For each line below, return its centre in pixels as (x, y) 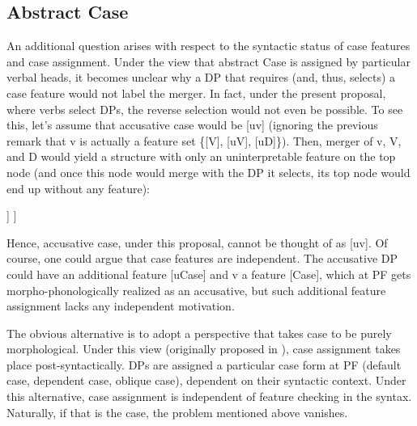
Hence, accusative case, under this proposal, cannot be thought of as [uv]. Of (197, 242)
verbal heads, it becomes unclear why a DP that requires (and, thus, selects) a (201, 77)
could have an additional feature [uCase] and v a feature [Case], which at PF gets (209, 274)
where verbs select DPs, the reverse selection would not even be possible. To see (205, 109)
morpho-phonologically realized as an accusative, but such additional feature (196, 290)
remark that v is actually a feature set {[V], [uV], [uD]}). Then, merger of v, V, (204, 140)
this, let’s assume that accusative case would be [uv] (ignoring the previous (192, 125)
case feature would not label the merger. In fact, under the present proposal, (196, 93)
